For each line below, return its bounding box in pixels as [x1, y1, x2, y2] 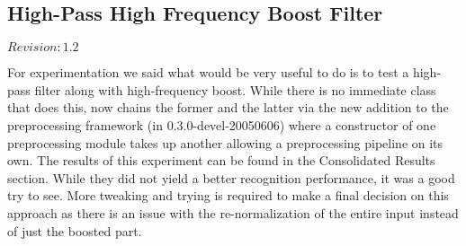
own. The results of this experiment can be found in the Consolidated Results [7, 151, 435, 170]
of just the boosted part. [7, 221, 142, 240]
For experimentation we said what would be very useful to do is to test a [7, 63, 409, 82]
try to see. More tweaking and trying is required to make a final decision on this [7, 186, 449, 205]
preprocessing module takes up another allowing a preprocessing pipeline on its [7, 133, 444, 152]
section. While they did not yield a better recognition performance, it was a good [7, 168, 455, 187]
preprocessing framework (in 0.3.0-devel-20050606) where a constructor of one [7, 115, 436, 134]
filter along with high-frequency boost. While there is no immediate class [34, 80, 436, 99]
